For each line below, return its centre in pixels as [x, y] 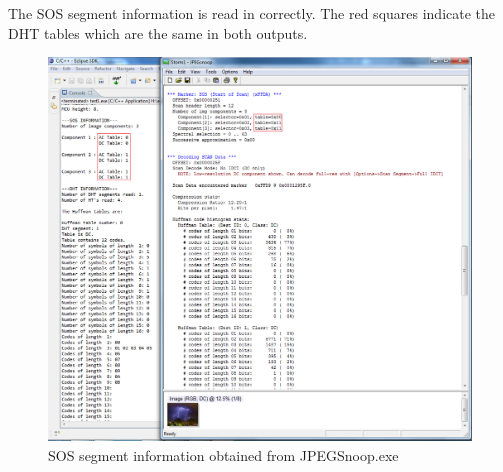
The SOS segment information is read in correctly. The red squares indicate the [252, 13]
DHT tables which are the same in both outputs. [158, 32]
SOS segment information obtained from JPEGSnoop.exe [223, 454]
